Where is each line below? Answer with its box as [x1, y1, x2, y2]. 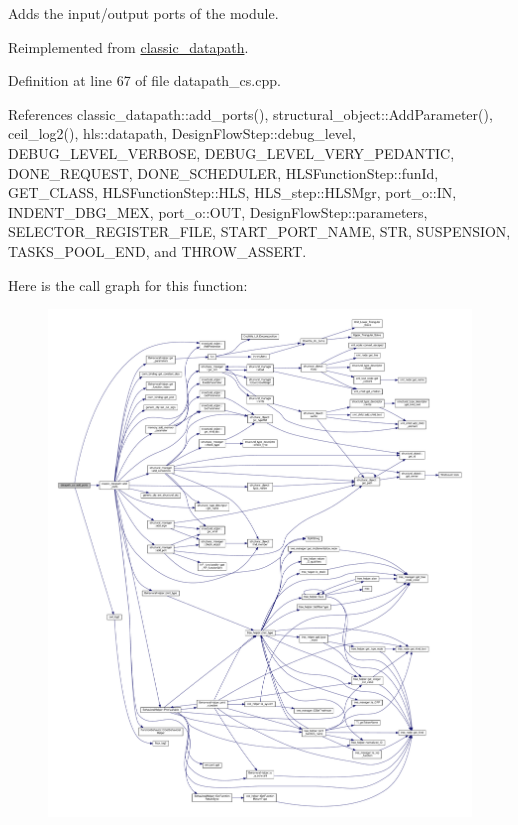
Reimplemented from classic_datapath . [8, 36, 249, 57]
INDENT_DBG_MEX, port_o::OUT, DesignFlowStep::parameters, [8, 201, 428, 222]
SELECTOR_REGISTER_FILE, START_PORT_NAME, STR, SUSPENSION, [8, 221, 511, 242]
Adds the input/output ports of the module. [8, 3, 279, 23]
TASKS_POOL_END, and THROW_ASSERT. [8, 240, 307, 261]
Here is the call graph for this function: [8, 274, 248, 295]
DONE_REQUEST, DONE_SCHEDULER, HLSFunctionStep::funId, [8, 162, 439, 183]
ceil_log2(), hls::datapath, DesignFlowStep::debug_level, [8, 123, 356, 144]
